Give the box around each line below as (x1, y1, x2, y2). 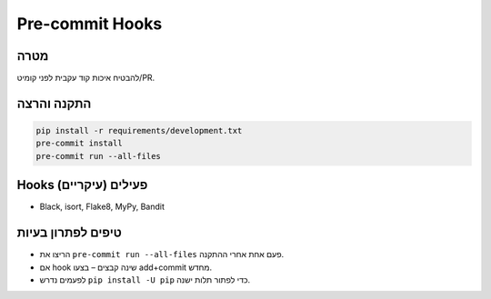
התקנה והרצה (16, 95, 92, 111)
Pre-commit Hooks (16, 14, 163, 34)
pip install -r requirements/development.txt (35, 125, 243, 136)
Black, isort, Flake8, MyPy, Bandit (39, 201, 165, 213)
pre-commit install (35, 138, 123, 149)
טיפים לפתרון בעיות (16, 225, 122, 241)
